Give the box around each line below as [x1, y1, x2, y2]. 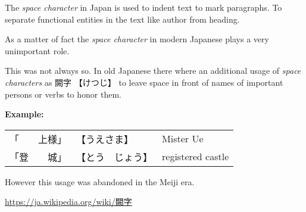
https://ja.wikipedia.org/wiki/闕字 [5, 195, 132, 208]
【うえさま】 [76, 132, 134, 146]
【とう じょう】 [76, 149, 153, 164]
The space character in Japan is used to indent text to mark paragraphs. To [5, 1, 282, 13]
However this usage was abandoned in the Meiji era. [5, 175, 195, 188]
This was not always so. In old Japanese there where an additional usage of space [5, 64, 301, 77]
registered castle [162, 149, 229, 164]
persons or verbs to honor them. [5, 88, 121, 100]
